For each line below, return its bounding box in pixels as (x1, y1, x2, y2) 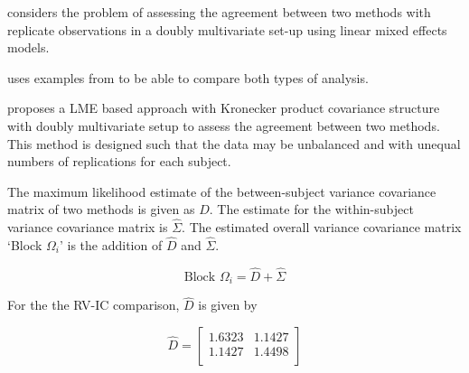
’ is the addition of (59, 235, 163, 254)
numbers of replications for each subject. (7, 152, 231, 171)
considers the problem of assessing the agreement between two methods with (7, 3, 431, 21)
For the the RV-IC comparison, (7, 295, 180, 314)
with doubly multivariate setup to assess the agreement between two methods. (7, 116, 440, 135)
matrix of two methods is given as (7, 200, 195, 219)
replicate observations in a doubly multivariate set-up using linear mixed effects (7, 20, 447, 39)
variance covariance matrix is (7, 218, 168, 237)
